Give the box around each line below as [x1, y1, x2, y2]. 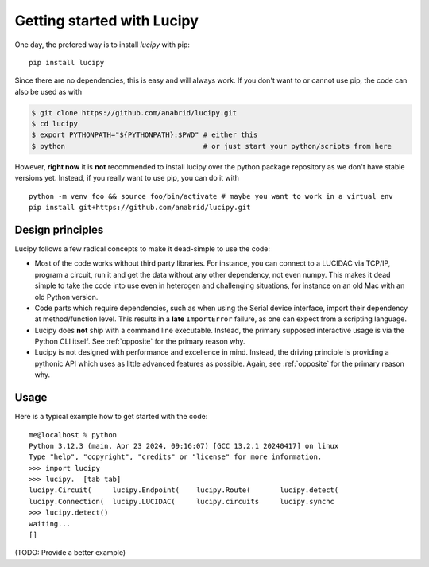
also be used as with [14, 87, 83, 96]
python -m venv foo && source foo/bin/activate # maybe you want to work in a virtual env [29, 192, 393, 200]
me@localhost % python [29, 430, 118, 439]
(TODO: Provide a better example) [14, 548, 126, 557]
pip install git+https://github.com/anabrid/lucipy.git [29, 203, 251, 212]
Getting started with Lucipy [14, 12, 199, 29]
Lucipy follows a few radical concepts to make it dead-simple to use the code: [14, 243, 270, 254]
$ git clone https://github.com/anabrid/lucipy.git [31, 108, 238, 117]
